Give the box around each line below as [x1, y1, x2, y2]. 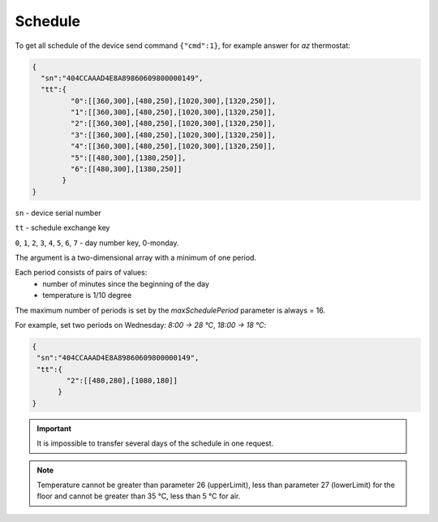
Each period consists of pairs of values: [15, 268, 148, 278]
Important [36, 423, 72, 434]
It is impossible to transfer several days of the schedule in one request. [36, 438, 274, 448]
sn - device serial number [15, 208, 101, 218]
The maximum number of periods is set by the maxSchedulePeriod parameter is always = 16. [15, 305, 326, 315]
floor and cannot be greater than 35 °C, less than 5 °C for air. [36, 491, 241, 501]
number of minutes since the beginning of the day [42, 278, 210, 288]
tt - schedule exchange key [15, 223, 110, 233]
